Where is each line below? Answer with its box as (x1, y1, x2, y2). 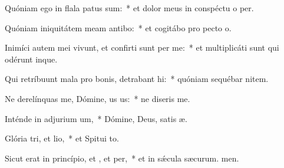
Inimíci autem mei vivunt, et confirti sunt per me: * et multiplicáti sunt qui (5, 41, 279, 54)
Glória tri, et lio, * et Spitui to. (5, 132, 119, 144)
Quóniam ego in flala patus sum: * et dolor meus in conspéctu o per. (5, 2, 254, 14)
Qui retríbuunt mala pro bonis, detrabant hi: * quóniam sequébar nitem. (5, 73, 269, 85)
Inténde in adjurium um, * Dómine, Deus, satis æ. (5, 112, 187, 124)
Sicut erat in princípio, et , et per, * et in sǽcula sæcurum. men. (5, 151, 239, 164)
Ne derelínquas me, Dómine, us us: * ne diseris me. (5, 92, 190, 104)
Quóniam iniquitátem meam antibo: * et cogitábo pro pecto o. (5, 21, 232, 34)
